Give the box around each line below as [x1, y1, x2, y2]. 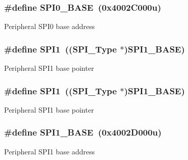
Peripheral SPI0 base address [4, 21, 95, 32]
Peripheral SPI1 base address [4, 146, 95, 156]
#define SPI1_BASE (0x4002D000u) [4, 126, 162, 139]
